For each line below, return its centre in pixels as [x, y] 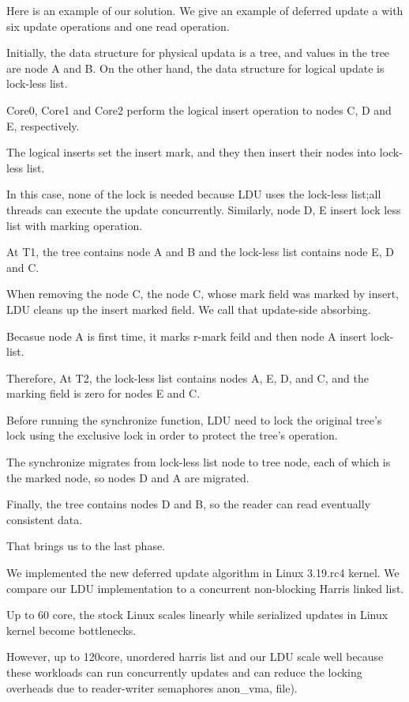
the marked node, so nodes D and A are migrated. [128, 477]
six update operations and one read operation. [118, 26]
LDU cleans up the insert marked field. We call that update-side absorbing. [189, 309]
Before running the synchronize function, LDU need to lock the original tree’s [194, 419]
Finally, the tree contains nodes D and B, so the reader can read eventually [189, 504]
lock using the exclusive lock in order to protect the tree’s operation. [172, 435]
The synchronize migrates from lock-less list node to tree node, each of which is [199, 462]
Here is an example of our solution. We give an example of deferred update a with [205, 10]
